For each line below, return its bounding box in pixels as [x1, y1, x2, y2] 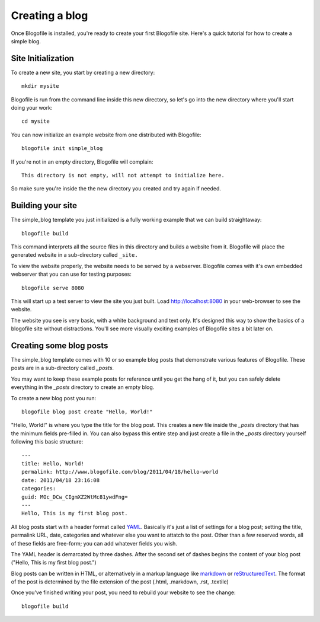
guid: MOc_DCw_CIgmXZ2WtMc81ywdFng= [21, 493, 128, 500]
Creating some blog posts [11, 340, 108, 350]
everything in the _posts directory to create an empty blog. [11, 384, 155, 391]
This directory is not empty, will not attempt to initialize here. [21, 172, 225, 178]
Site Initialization [11, 53, 74, 63]
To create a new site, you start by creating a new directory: [11, 69, 155, 76]
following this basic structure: [11, 438, 84, 445]
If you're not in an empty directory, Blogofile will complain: [11, 158, 153, 165]
